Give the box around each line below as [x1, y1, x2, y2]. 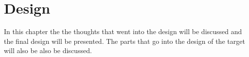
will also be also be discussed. [4, 45, 92, 56]
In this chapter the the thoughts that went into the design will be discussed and [4, 26, 242, 37]
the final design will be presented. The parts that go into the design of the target [4, 36, 245, 46]
